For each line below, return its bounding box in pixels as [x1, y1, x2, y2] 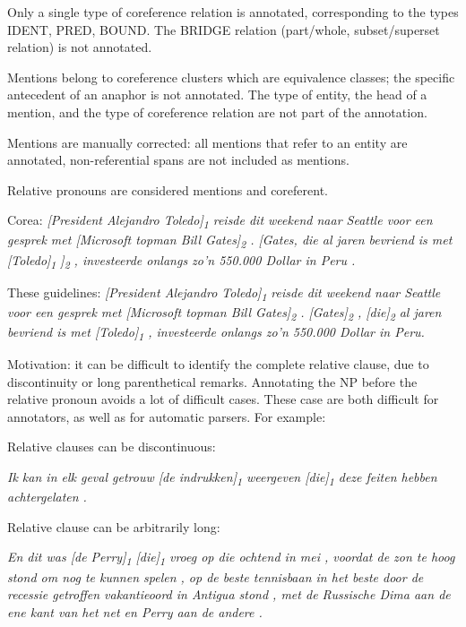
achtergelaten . [7, 487, 87, 506]
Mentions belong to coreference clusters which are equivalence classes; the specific [7, 67, 455, 86]
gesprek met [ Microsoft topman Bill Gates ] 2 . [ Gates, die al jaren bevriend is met [7, 230, 453, 252]
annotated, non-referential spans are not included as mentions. [7, 150, 349, 169]
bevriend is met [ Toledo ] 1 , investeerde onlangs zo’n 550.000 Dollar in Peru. [7, 322, 425, 343]
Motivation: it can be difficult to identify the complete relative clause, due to [7, 355, 429, 374]
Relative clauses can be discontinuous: [7, 437, 216, 456]
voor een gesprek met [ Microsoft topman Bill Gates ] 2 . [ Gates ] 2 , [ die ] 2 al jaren [7, 302, 442, 323]
